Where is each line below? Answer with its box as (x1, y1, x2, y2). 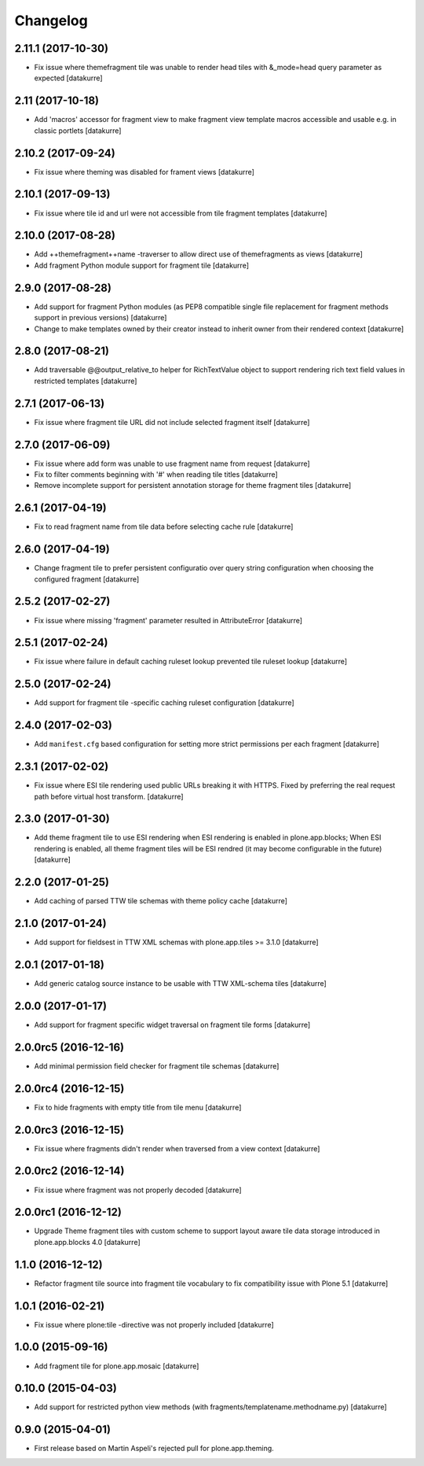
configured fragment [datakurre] (34, 574, 140, 584)
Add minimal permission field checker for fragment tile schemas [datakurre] (34, 1061, 280, 1070)
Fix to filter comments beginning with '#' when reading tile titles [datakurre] (34, 470, 278, 479)
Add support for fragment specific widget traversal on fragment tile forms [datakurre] (34, 1020, 311, 1029)
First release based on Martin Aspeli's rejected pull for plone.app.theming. (34, 1444, 274, 1453)
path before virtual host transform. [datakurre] (34, 792, 184, 801)
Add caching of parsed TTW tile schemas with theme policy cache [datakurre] (34, 896, 288, 906)
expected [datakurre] (34, 73, 103, 83)
